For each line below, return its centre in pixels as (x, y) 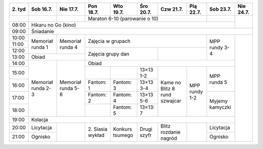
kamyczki (220, 107)
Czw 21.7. (172, 9)
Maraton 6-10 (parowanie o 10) (123, 19)
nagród (169, 138)
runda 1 (40, 47)
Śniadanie (43, 31)
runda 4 (69, 47)
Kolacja (40, 120)
